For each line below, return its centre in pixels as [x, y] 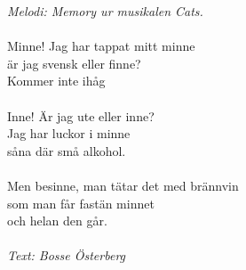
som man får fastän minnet [81, 203]
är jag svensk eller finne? [74, 63]
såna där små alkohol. [67, 150]
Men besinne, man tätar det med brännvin [123, 185]
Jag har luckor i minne [69, 133]
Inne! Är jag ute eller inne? [81, 115]
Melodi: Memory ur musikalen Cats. [105, 11]
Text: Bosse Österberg [67, 255]
